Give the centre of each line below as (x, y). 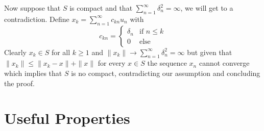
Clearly (15, 52)
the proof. (19, 83)
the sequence (167, 63)
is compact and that (101, 8)
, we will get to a (207, 8)
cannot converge (224, 63)
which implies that (33, 73)
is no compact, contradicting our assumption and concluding (166, 73)
